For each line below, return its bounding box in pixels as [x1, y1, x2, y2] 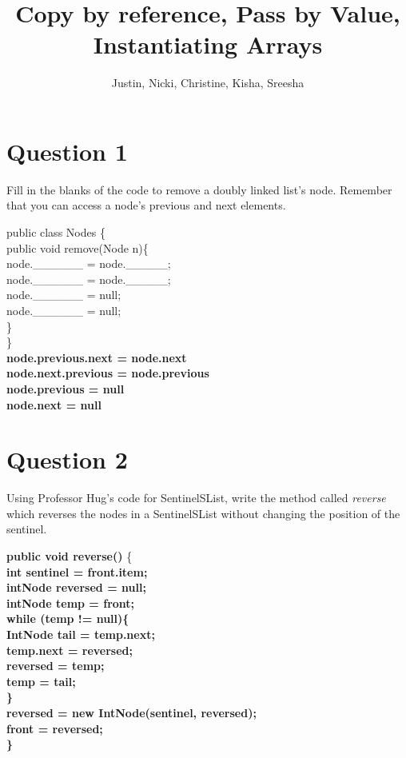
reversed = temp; [6, 657, 105, 674]
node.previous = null [6, 380, 125, 397]
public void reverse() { [6, 548, 133, 565]
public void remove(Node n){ [6, 239, 149, 256]
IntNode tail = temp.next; [6, 626, 155, 643]
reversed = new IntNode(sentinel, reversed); [6, 704, 257, 720]
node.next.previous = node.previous [6, 365, 209, 381]
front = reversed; [6, 720, 103, 736]
